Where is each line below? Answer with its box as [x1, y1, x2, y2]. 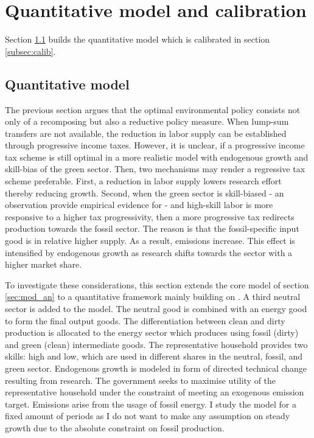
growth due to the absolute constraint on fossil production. [5, 421, 225, 434]
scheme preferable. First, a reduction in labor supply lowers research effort [5, 175, 282, 187]
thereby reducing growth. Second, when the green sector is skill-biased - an [5, 186, 284, 199]
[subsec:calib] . [5, 44, 56, 57]
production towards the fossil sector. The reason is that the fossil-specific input [5, 222, 299, 235]
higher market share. [5, 258, 82, 271]
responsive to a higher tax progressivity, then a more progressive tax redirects [5, 210, 295, 223]
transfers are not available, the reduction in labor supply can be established [5, 127, 287, 139]
